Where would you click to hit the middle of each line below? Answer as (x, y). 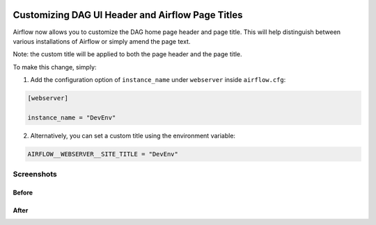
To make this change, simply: (55, 67)
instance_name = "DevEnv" (72, 117)
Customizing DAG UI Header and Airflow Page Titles (128, 15)
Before (23, 192)
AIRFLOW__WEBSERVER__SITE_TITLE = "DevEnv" (103, 154)
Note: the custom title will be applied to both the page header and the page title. (128, 54)
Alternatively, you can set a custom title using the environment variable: (133, 135)
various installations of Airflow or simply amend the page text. (102, 41)
